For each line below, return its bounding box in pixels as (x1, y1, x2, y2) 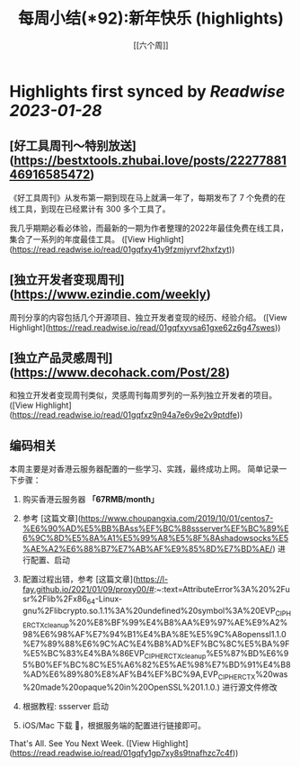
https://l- (136, 573, 169, 585)
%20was (254, 669, 288, 680)
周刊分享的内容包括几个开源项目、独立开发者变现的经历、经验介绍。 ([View (9, 311, 287, 322)
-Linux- (94, 593, 123, 604)
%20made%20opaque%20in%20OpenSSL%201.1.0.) (22, 681, 220, 693)
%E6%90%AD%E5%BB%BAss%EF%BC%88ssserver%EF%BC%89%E (22, 523, 289, 534)
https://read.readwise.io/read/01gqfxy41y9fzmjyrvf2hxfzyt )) (12, 244, 235, 255)
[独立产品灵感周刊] (9, 350, 113, 365)
